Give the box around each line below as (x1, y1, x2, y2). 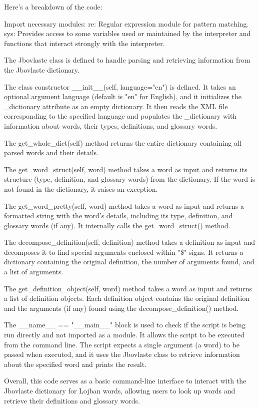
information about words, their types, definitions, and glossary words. (4, 120, 217, 131)
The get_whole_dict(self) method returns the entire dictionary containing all (4, 137, 241, 148)
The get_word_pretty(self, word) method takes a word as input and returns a (4, 200, 244, 211)
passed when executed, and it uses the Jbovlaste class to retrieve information (4, 349, 240, 359)
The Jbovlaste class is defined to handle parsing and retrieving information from (4, 55, 250, 65)
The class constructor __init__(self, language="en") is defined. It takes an (4, 81, 236, 92)
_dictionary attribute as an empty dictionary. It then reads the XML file (4, 101, 228, 111)
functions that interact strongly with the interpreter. (4, 38, 165, 48)
